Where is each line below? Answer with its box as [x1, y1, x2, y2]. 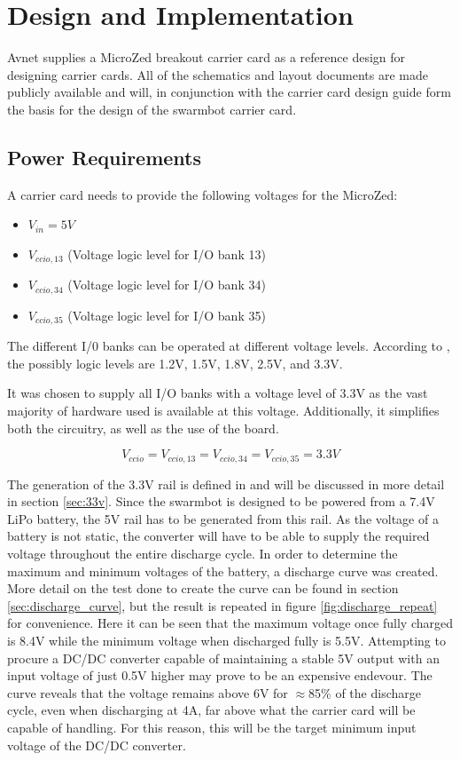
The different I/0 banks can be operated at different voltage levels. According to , [7, 337, 450, 355]
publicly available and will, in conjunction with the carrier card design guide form [7, 83, 451, 101]
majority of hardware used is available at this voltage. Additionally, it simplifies [7, 401, 440, 420]
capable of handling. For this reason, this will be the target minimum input [7, 717, 417, 736]
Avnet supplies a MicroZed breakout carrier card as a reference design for [7, 48, 406, 67]
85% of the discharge [308, 683, 421, 702]
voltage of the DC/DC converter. [7, 735, 186, 754]
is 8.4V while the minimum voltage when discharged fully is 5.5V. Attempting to [7, 631, 446, 650]
